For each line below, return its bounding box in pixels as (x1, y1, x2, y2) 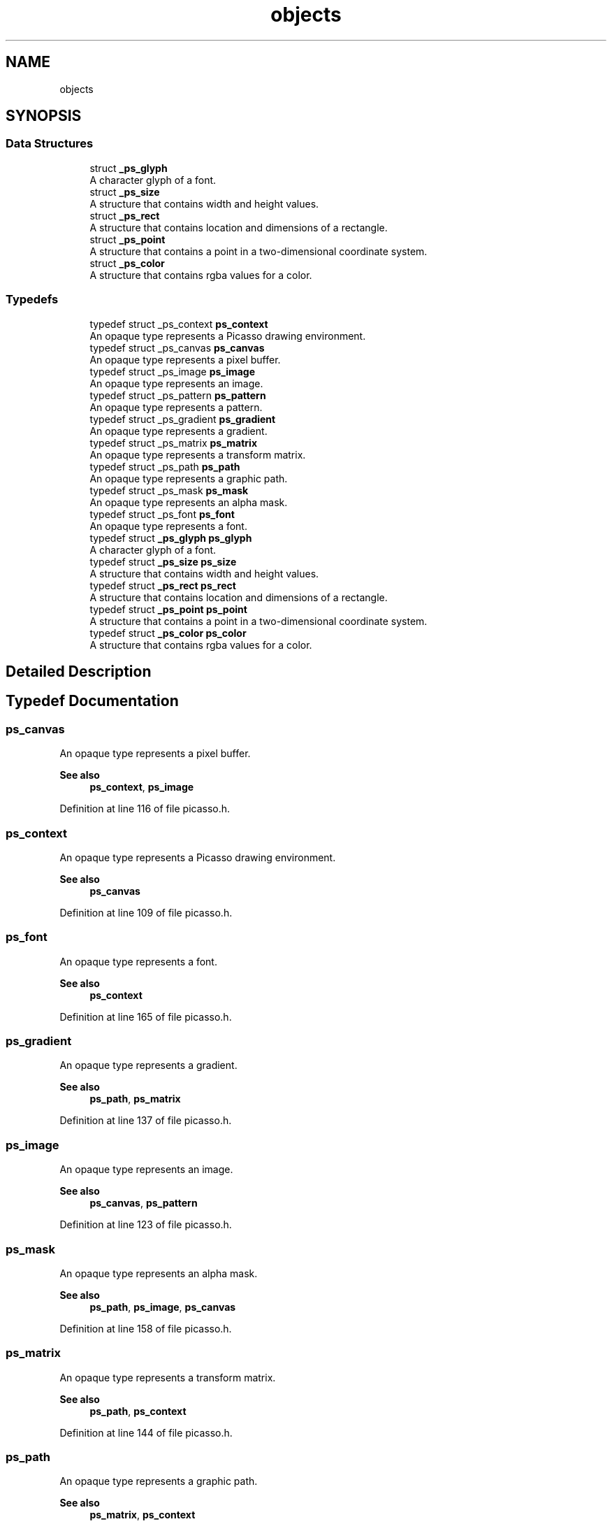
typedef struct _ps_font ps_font (89, 508, 235, 520)
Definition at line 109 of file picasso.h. (59, 906, 233, 919)
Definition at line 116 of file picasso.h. (59, 803, 231, 815)
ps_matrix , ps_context (89, 1509, 196, 1521)
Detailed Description (6, 662, 152, 680)
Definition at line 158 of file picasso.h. (59, 1322, 232, 1335)
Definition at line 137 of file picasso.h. (59, 1114, 232, 1127)
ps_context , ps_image (89, 781, 194, 793)
